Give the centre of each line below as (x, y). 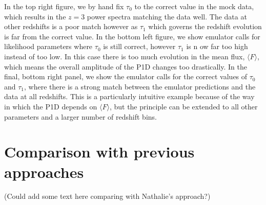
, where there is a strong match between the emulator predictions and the (140, 86)
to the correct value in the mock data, (194, 6)
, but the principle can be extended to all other (183, 106)
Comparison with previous (99, 152)
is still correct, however (139, 46)
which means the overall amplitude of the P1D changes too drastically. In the (126, 66)
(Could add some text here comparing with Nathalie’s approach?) (107, 196)
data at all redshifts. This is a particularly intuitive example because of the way (129, 96)
